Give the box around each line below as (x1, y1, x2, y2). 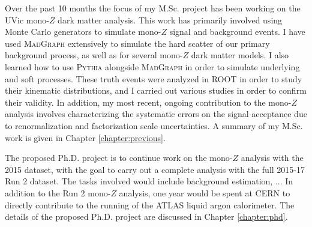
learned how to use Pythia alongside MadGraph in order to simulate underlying (5, 60, 300, 73)
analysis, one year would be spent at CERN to (119, 186, 290, 199)
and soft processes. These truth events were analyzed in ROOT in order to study (5, 72, 302, 85)
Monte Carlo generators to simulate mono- (5, 25, 161, 38)
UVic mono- (5, 13, 49, 26)
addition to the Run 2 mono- (5, 186, 111, 199)
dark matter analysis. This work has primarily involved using (58, 13, 283, 26)
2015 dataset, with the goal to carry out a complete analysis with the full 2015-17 (5, 163, 305, 175)
